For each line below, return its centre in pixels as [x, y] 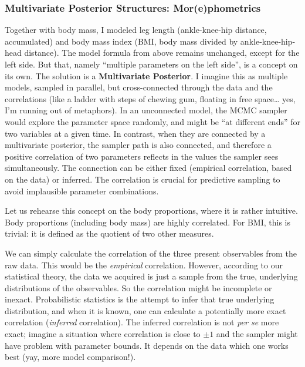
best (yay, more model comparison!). [70, 357]
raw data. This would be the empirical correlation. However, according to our [144, 265]
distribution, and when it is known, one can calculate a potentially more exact [145, 310]
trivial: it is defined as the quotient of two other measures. [109, 233]
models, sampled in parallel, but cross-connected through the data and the [139, 87]
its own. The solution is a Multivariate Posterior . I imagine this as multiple [146, 75]
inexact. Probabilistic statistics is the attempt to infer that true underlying [140, 299]
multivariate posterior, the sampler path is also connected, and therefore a [138, 145]
